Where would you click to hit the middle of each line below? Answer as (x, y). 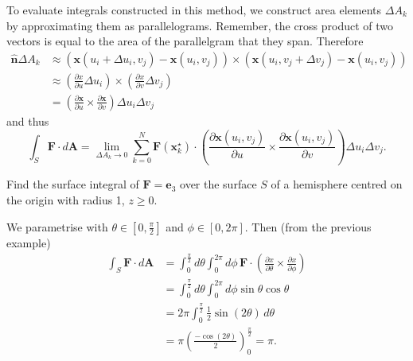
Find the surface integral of (73, 184)
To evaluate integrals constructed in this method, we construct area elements (194, 10)
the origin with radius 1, (66, 200)
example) (29, 242)
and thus (28, 120)
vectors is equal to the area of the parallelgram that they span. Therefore (185, 41)
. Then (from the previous (308, 226)
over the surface (218, 184)
